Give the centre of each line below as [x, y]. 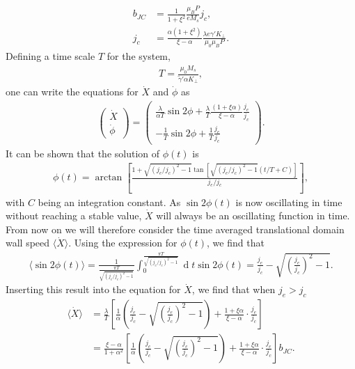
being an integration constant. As [109, 202]
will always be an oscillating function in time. [253, 215]
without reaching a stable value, [74, 215]
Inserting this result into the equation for [93, 289]
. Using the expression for [123, 243]
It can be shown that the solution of [83, 154]
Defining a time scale [50, 56]
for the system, [139, 56]
